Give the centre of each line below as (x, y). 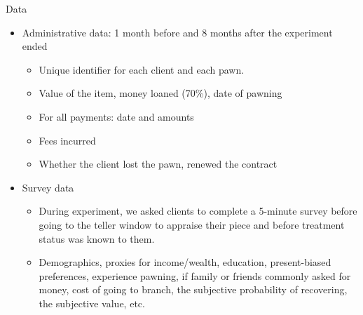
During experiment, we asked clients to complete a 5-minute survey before (198, 211)
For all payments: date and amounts (116, 116)
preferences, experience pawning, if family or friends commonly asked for (195, 275)
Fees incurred (67, 140)
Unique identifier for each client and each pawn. (142, 69)
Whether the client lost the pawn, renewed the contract (158, 164)
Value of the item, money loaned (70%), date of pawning (160, 93)
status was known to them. (97, 238)
